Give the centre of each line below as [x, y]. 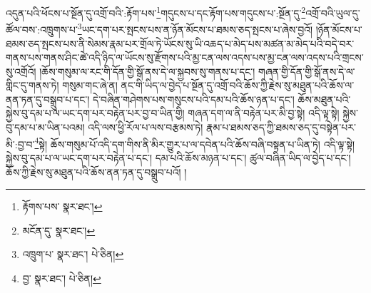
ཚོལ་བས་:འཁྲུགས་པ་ [42, 29]
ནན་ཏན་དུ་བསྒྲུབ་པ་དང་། [48, 99]
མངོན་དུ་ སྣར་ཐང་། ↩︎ [59, 230]
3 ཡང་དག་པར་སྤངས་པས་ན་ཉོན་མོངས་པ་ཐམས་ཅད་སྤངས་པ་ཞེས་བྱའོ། [195, 28]
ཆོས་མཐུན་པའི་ [324, 99]
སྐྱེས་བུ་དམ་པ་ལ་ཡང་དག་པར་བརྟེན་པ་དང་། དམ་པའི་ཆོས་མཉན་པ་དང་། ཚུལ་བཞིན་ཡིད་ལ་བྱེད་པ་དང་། [178, 157]
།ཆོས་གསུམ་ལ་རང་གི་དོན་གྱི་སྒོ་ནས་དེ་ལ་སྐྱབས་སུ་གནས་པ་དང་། [147, 71]
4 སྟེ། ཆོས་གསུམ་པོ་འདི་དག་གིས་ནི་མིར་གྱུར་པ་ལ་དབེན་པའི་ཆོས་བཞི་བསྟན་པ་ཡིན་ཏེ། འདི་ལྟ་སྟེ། [195, 143]
